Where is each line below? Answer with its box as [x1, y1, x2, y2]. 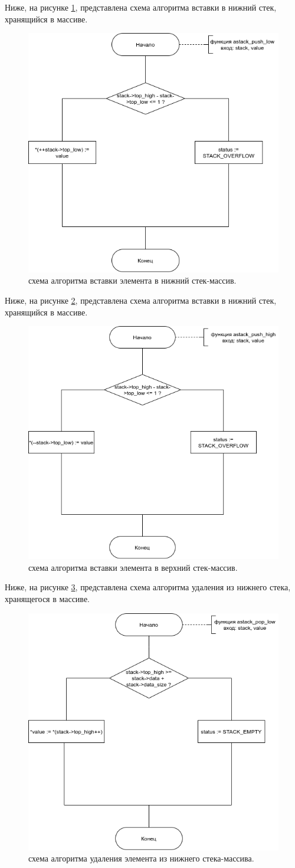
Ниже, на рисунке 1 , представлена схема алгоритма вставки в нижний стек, [5, 1, 277, 13]
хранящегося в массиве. [5, 593, 90, 605]
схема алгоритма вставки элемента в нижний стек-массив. [28, 274, 237, 287]
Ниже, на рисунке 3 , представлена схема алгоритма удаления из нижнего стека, [5, 581, 291, 593]
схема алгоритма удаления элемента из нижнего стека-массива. [28, 852, 254, 864]
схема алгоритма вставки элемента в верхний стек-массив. [28, 561, 238, 573]
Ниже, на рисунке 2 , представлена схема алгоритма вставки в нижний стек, [5, 294, 277, 307]
